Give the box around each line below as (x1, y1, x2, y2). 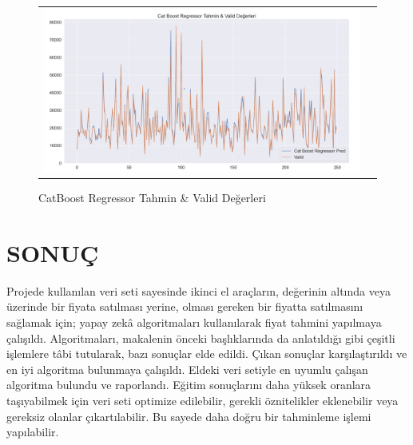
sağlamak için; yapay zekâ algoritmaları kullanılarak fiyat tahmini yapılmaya (6, 313, 382, 330)
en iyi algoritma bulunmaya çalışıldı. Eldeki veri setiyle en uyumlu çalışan (6, 360, 368, 377)
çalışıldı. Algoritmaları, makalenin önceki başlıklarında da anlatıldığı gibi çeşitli (6, 329, 395, 346)
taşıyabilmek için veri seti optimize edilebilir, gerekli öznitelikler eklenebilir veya (6, 391, 399, 408)
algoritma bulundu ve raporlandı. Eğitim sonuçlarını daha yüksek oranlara (6, 376, 371, 393)
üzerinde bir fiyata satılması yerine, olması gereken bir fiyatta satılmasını (6, 298, 363, 315)
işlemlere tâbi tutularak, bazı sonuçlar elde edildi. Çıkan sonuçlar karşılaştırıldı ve (6, 345, 407, 362)
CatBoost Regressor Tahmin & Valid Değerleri (38, 189, 266, 206)
